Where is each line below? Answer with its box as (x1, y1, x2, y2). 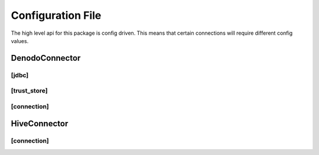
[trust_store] (11, 87, 48, 95)
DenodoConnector (11, 53, 81, 63)
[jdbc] (11, 71, 29, 79)
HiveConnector (11, 118, 69, 129)
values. (11, 37, 29, 44)
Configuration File (11, 9, 102, 22)
